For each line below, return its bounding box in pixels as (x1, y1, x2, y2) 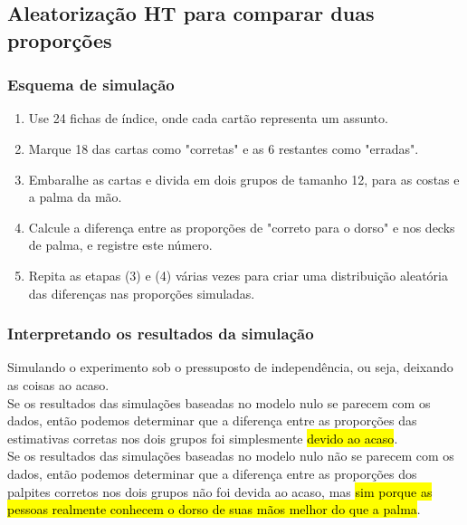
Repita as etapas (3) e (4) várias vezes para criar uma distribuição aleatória (28, 265, 448, 284)
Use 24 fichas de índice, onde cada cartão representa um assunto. (28, 109, 388, 128)
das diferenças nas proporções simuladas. (28, 283, 255, 302)
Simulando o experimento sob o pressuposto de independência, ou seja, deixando (7, 358, 453, 377)
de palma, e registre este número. (28, 235, 213, 254)
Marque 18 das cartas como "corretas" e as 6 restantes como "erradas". (28, 138, 419, 157)
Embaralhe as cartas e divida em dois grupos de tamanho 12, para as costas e (28, 169, 460, 188)
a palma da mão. (28, 187, 122, 206)
